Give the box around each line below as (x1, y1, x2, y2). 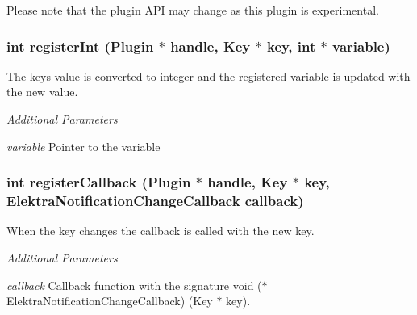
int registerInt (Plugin (6, 36, 154, 56)
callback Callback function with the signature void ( (6, 276, 262, 293)
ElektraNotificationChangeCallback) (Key (6, 292, 213, 309)
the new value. (6, 83, 78, 100)
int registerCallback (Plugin (6, 172, 191, 192)
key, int (266, 36, 316, 56)
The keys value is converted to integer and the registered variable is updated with (6, 67, 411, 84)
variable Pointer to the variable (6, 137, 161, 154)
